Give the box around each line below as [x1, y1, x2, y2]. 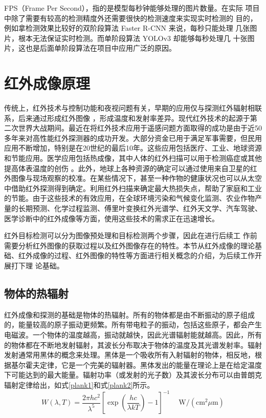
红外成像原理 [4, 73, 91, 94]
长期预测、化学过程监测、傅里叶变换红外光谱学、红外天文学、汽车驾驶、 [18, 203, 262, 214]
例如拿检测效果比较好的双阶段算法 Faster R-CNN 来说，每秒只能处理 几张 [4, 23, 250, 33]
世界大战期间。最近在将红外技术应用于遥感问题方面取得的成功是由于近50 [18, 122, 262, 133]
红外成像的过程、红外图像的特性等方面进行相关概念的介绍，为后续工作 [18, 250, 255, 261]
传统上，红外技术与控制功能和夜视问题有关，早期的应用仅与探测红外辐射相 [4, 102, 255, 113]
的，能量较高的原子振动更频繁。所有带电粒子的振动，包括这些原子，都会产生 [4, 319, 262, 330]
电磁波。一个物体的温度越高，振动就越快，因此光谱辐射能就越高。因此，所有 [4, 329, 262, 340]
